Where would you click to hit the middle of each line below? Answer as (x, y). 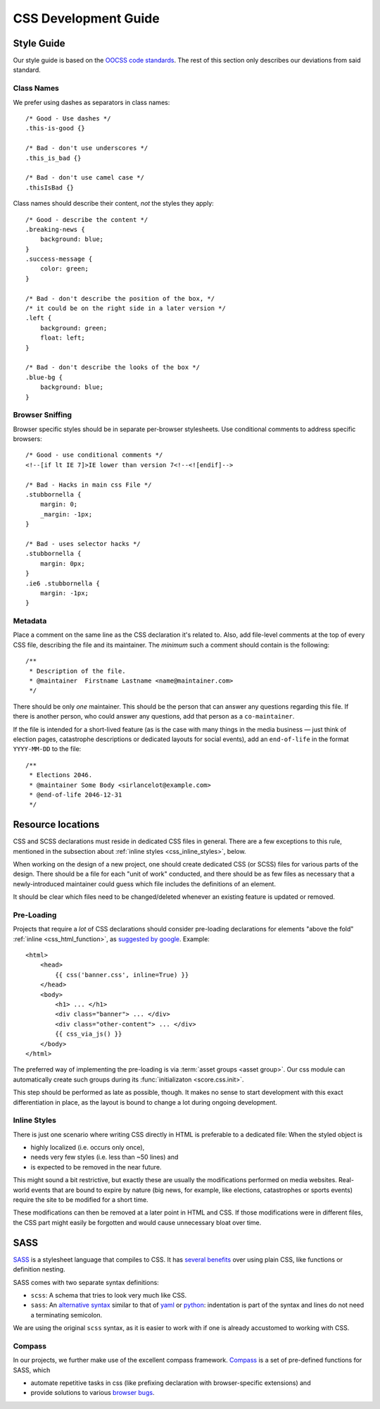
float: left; (62, 338)
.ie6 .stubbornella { (63, 583)
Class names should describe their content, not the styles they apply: (113, 204)
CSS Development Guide (86, 18)
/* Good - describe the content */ (87, 219)
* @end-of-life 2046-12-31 (76, 795)
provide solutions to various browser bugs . (93, 1393)
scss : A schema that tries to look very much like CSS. (109, 1295)
